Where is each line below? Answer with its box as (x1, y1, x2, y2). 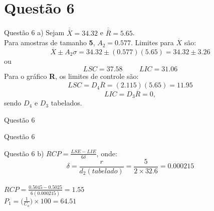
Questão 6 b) (4, 148, 44, 158)
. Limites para (130, 37, 174, 48)
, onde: (96, 148, 117, 158)
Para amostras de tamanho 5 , (4, 37, 95, 48)
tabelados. (51, 97, 82, 108)
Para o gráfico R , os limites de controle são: (4, 70, 139, 81)
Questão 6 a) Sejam (4, 27, 65, 38)
